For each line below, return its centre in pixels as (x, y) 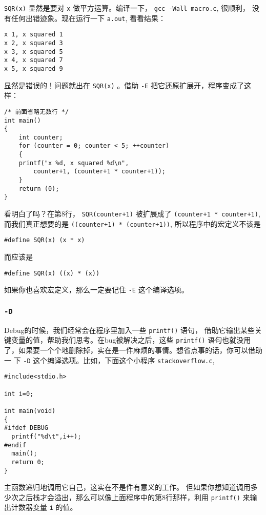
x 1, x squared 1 (34, 35)
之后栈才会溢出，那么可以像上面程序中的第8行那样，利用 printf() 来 (134, 497)
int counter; (41, 137)
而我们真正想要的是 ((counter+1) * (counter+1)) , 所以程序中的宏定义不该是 (132, 223)
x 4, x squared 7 (34, 60)
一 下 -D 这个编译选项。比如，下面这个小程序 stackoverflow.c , (109, 360)
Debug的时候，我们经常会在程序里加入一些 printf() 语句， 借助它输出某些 (129, 330)
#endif (15, 445)
